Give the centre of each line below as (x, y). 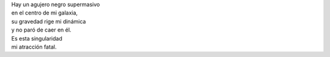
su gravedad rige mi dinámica (49, 21)
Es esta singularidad (37, 38)
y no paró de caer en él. (41, 30)
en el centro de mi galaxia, (45, 13)
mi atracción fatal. (34, 47)
